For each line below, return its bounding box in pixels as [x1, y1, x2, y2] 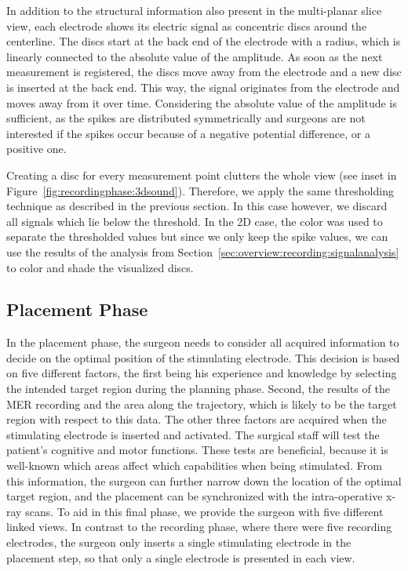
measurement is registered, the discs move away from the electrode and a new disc [6, 64, 402, 80]
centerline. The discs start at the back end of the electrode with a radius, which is [6, 33, 401, 49]
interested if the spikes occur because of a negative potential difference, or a [6, 125, 370, 141]
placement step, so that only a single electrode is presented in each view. [6, 549, 355, 566]
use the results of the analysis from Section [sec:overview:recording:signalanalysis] [6, 243, 399, 260]
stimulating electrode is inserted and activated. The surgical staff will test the [6, 426, 380, 442]
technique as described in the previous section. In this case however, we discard [6, 198, 388, 214]
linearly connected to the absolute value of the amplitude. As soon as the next [6, 48, 383, 64]
